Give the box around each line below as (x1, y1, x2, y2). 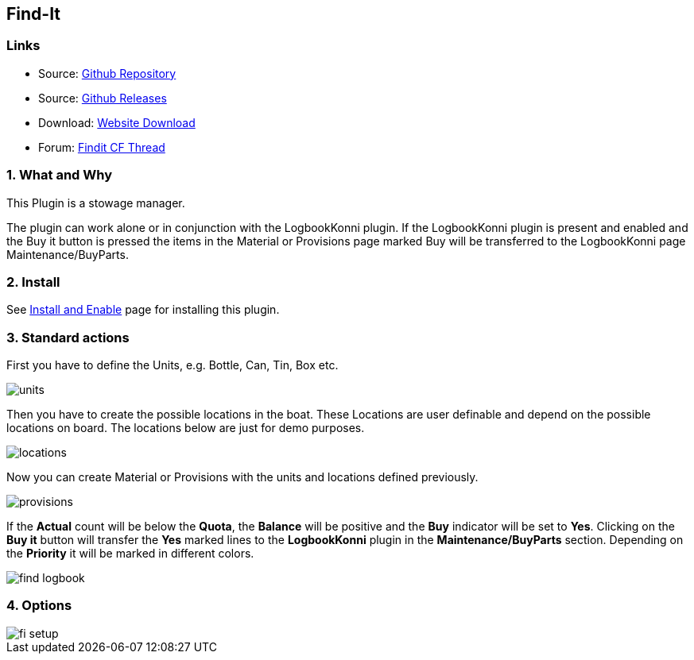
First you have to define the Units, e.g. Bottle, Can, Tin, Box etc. (6, 358, 339, 372)
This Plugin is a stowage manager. (6, 195, 185, 210)
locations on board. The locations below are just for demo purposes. (6, 421, 365, 435)
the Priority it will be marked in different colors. (6, 546, 254, 561)
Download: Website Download (38, 115, 196, 129)
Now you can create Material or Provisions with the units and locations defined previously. (6, 470, 479, 484)
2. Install (6, 273, 60, 290)
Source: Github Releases (38, 91, 167, 105)
